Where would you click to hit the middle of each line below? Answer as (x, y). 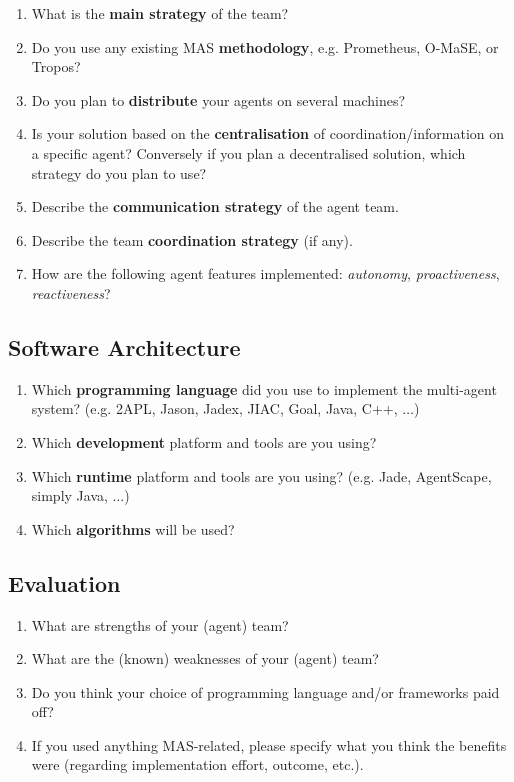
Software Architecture (124, 346)
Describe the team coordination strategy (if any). (192, 239)
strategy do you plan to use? (119, 172)
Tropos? (56, 66)
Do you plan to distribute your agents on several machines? (218, 99)
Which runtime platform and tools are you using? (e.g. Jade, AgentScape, (261, 475)
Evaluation (64, 582)
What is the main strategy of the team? (160, 13)
